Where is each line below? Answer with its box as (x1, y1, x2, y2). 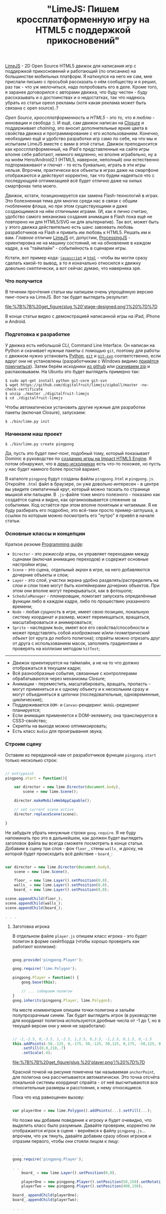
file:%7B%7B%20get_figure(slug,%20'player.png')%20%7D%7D (12, 1060, 145, 1065)
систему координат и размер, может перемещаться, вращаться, (12, 614, 151, 620)
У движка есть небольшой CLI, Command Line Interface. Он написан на (5, 342, 155, 348)
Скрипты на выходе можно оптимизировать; (12, 723, 108, 729)
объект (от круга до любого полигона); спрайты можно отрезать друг (12, 635, 161, 641)
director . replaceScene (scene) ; (14, 811, 79, 816)
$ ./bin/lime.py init (5, 419, 50, 424)
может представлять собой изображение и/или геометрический (12, 630, 150, 636)
